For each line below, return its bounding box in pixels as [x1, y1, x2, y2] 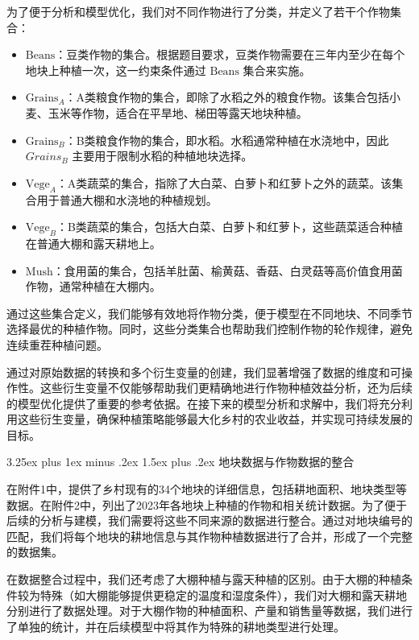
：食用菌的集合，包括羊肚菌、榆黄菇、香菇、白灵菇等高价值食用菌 [52, 262, 403, 279]
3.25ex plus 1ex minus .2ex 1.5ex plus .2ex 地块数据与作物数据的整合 [6, 453, 355, 470]
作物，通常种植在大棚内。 [25, 278, 161, 295]
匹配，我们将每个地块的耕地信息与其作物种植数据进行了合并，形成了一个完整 [6, 527, 413, 544]
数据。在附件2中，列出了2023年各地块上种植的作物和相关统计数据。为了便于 [6, 496, 407, 513]
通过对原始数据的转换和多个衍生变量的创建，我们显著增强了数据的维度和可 [6, 363, 401, 380]
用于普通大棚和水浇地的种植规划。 [36, 191, 218, 208]
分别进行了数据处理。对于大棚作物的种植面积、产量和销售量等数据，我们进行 [6, 602, 413, 619]
